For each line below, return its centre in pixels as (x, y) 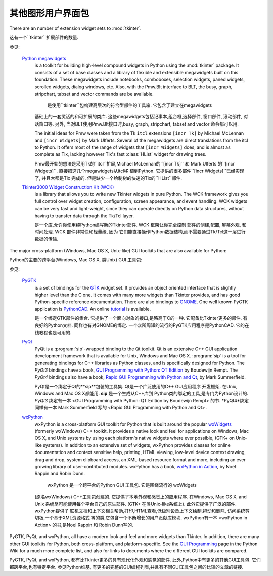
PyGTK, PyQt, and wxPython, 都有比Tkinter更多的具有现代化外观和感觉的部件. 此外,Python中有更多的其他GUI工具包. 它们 (135, 560)
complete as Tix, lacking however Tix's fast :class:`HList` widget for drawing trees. (121, 154)
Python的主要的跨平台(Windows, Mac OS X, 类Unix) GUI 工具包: (76, 260)
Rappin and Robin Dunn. (60, 474)
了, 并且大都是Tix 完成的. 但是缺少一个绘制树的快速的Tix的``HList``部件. (108, 178)
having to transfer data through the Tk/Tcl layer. (84, 216)
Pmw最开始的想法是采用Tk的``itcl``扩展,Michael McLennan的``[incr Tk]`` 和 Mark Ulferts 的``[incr (135, 163)
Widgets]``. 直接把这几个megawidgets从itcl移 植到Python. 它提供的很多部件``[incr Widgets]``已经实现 (140, 171)
